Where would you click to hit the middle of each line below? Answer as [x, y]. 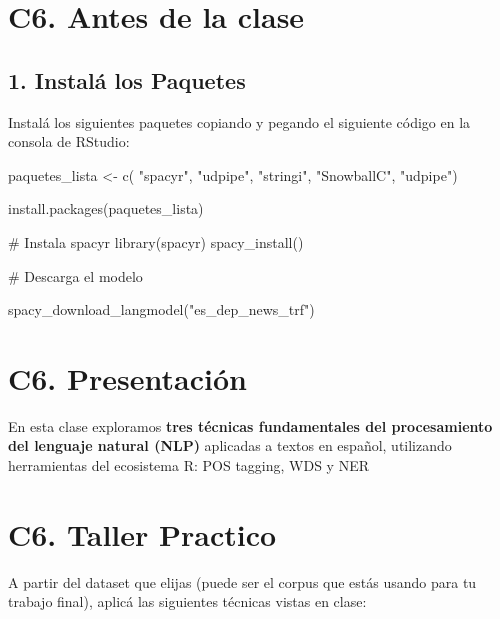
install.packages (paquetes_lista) [106, 208]
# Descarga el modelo [75, 275]
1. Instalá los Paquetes [127, 79]
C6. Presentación [127, 377]
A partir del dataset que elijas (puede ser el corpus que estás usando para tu [242, 581]
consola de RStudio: [69, 141]
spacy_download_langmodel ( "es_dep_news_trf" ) [161, 309]
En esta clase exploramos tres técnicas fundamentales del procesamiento [250, 425]
